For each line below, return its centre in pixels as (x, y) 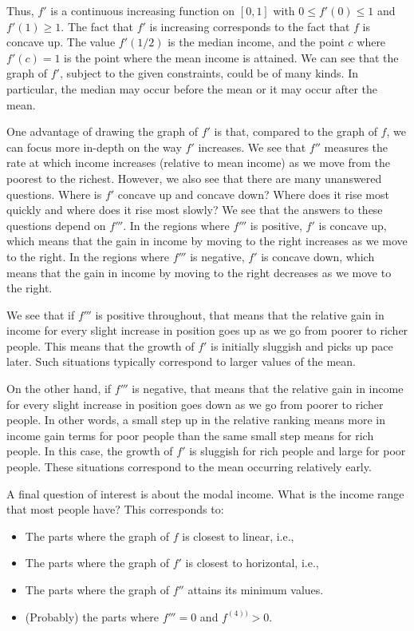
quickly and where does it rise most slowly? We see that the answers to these (195, 210)
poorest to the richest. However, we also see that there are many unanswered (194, 178)
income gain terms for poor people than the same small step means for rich (190, 435)
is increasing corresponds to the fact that (250, 26)
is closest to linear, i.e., (238, 536)
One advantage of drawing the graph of (103, 131)
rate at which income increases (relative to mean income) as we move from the (198, 163)
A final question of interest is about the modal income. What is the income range (205, 493)
